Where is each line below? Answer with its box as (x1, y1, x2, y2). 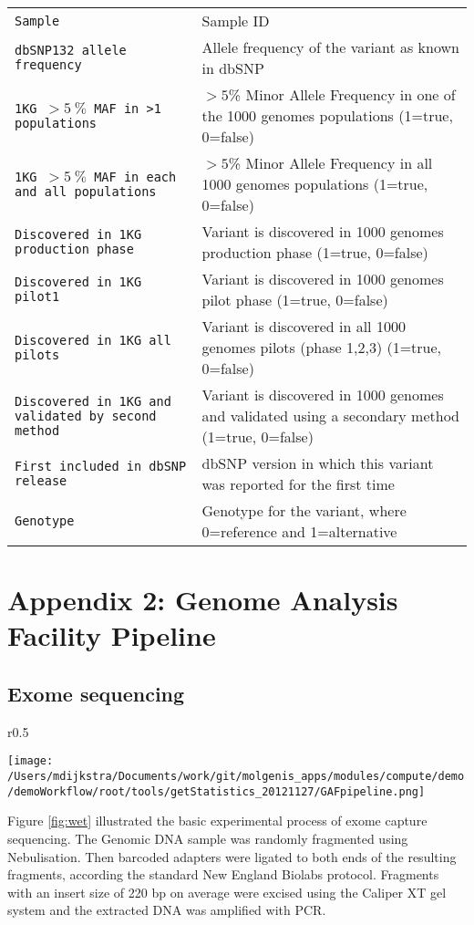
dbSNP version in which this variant (201, 452, 434, 473)
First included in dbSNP (15, 459, 187, 473)
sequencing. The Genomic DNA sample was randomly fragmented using (7, 828, 408, 847)
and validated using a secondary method (201, 405, 459, 426)
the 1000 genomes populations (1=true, (201, 105, 453, 126)
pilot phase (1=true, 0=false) (201, 289, 388, 310)
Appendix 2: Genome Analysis (7, 581, 398, 618)
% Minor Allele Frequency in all (228, 152, 433, 173)
